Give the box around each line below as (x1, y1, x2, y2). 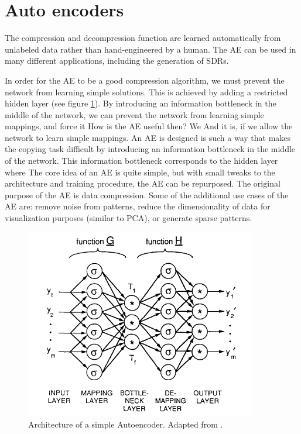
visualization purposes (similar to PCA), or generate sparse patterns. (5, 212, 252, 224)
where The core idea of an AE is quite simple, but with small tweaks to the (5, 166, 275, 178)
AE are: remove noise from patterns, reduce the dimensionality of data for (5, 200, 271, 212)
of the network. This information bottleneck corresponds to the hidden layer (5, 154, 278, 167)
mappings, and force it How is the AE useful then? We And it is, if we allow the (5, 120, 293, 132)
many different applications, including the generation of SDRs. (5, 54, 229, 67)
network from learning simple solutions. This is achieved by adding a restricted (5, 85, 288, 98)
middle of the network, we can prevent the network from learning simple (5, 108, 264, 120)
